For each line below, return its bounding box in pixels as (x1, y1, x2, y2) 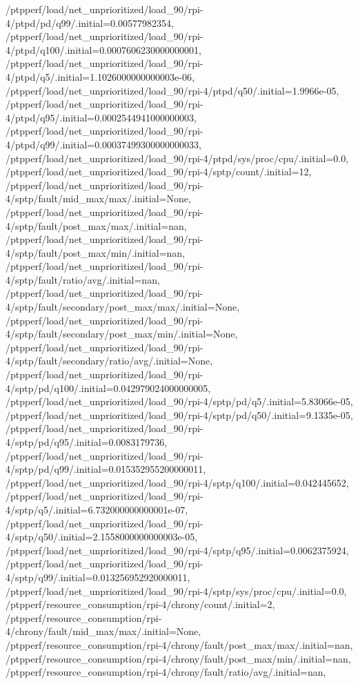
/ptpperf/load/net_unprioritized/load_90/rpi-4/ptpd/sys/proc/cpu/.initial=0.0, (6, 150, 349, 165)
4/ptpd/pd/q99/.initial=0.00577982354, (6, 15, 174, 30)
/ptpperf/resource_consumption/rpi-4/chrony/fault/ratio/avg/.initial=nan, (6, 665, 326, 679)
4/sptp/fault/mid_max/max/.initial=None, (6, 191, 191, 206)
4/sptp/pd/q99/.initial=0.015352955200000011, (6, 462, 206, 476)
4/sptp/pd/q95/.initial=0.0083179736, (6, 435, 168, 449)
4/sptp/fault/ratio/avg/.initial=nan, (6, 272, 160, 286)
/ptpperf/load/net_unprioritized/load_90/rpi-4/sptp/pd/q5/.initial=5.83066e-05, (6, 394, 353, 409)
